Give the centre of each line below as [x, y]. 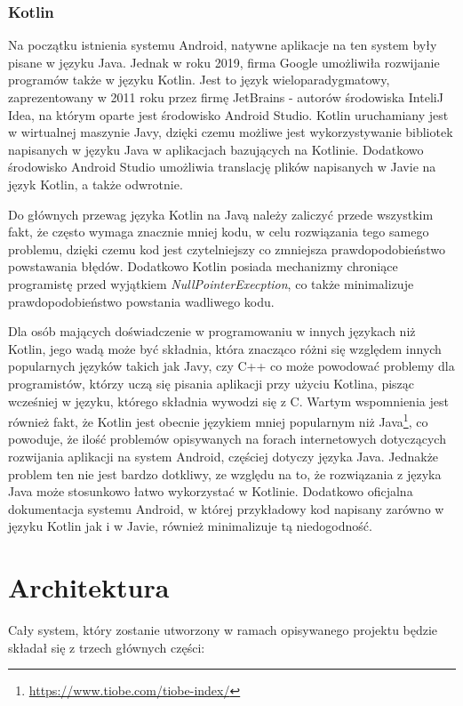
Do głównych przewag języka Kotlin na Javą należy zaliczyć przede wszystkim [221, 214]
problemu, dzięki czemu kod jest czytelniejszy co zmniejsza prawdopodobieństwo [227, 249]
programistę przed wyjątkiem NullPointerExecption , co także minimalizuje [211, 283]
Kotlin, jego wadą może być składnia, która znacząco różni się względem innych [225, 348]
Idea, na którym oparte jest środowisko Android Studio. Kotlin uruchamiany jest [228, 114]
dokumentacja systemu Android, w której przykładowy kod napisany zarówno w [226, 508]
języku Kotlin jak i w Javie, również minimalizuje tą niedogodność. [190, 526]
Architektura [89, 587]
